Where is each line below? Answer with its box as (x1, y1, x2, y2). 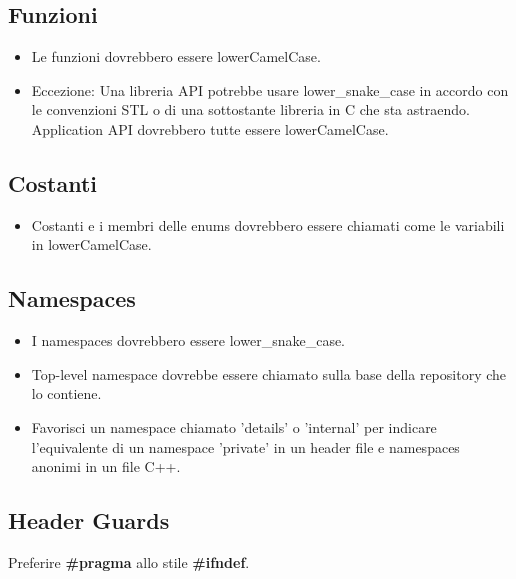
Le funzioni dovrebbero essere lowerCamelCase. (31, 46, 321, 67)
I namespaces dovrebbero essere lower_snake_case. (31, 330, 346, 351)
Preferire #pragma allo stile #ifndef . (8, 551, 250, 572)
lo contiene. (31, 383, 102, 404)
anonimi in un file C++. (31, 456, 181, 477)
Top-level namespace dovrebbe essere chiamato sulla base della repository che (31, 363, 507, 384)
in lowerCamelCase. (31, 234, 152, 255)
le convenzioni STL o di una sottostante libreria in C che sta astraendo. (31, 99, 470, 120)
